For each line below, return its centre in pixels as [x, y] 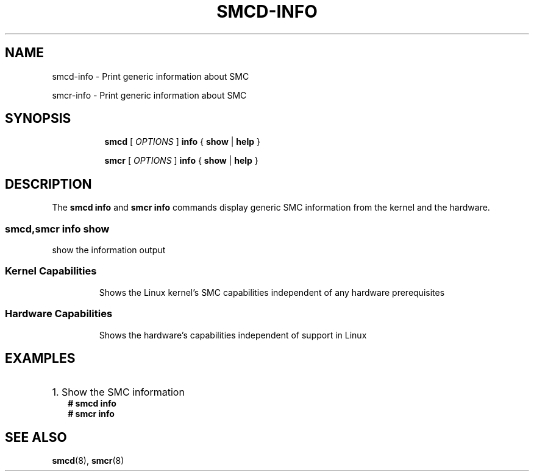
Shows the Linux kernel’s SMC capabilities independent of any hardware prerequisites [272, 292]
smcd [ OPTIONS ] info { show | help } [182, 142]
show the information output [109, 250]
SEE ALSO [36, 437]
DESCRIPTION [48, 184]
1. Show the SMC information [118, 392]
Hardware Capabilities [59, 314]
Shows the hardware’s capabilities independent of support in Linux [233, 335]
